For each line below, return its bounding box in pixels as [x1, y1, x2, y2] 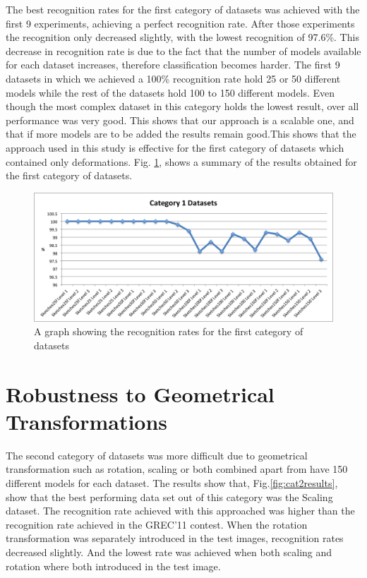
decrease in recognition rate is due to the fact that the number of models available [6, 43, 361, 58]
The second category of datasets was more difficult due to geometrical [6, 447, 308, 462]
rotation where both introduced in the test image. [6, 558, 221, 573]
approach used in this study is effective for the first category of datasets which [6, 140, 344, 155]
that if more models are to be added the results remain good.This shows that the [6, 126, 356, 141]
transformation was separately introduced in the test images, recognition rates [6, 531, 344, 546]
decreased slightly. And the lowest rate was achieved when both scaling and [6, 544, 332, 559]
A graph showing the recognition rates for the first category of [34, 324, 303, 339]
